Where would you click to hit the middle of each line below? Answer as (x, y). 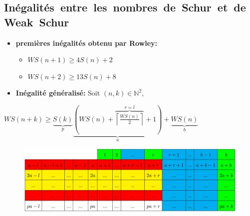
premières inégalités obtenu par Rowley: (87, 43)
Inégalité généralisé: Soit (58, 93)
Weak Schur (37, 22)
